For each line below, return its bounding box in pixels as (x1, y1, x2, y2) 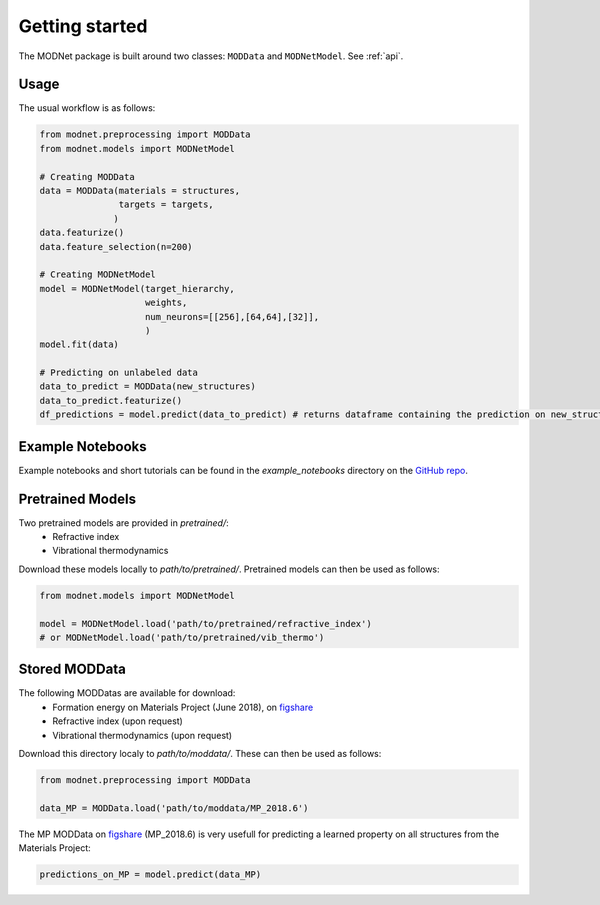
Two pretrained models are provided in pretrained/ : (18, 516, 229, 529)
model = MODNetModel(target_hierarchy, (39, 283, 235, 294)
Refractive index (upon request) (52, 715, 184, 727)
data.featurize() (39, 227, 125, 239)
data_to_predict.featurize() (39, 395, 183, 406)
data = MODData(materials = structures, (39, 185, 240, 196)
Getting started (18, 15, 148, 37)
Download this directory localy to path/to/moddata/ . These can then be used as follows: (18, 748, 382, 760)
